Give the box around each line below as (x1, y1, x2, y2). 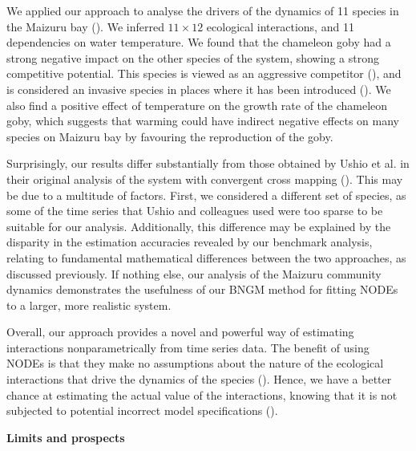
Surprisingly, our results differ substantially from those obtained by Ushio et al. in (6, 155, 410, 172)
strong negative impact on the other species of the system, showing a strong (6, 49, 379, 66)
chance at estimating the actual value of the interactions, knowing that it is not (6, 386, 398, 403)
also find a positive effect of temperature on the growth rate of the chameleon (6, 96, 388, 113)
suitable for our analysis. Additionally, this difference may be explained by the (6, 217, 391, 234)
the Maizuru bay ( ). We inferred (6, 18, 164, 35)
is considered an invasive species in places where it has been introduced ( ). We (6, 80, 391, 97)
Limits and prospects (6, 429, 125, 445)
